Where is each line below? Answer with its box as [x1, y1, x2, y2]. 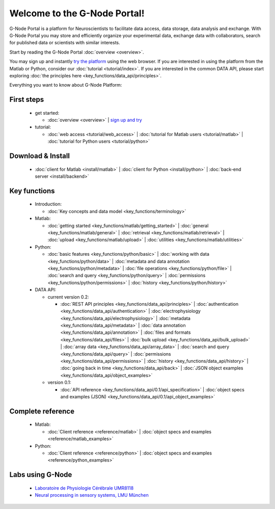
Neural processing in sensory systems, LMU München [35, 492, 149, 498]
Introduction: [35, 201, 62, 207]
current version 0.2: [47, 293, 89, 300]
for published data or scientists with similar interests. [9, 40, 121, 46]
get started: [35, 110, 60, 116]
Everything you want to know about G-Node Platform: [9, 82, 122, 88]
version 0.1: [47, 380, 71, 386]
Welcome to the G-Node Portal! [9, 8, 145, 19]
